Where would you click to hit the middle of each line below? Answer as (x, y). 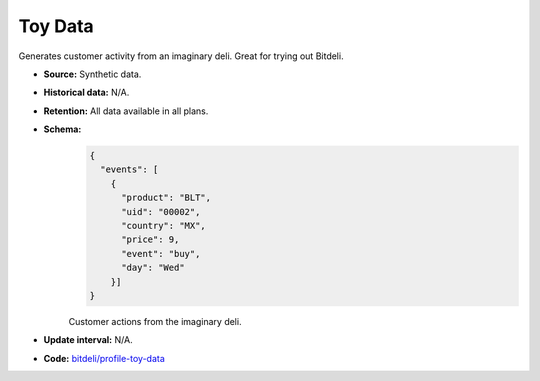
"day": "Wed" (153, 268)
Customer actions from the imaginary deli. (155, 321)
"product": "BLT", (166, 198)
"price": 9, (150, 239)
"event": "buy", (161, 253)
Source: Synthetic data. (92, 74)
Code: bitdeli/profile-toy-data (104, 358)
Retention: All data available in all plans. (126, 111)
